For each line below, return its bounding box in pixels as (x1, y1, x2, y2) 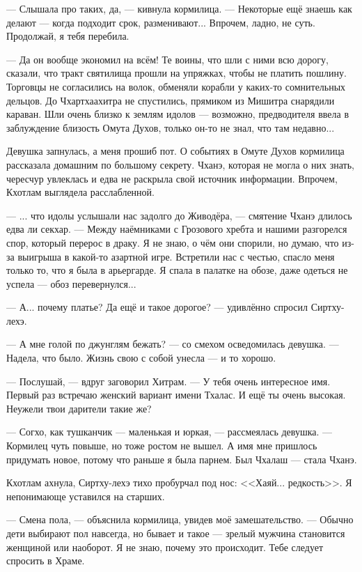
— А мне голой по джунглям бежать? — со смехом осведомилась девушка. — (6, 337, 339, 351)
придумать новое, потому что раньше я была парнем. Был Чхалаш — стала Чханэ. (6, 451, 357, 466)
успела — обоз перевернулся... (6, 276, 136, 291)
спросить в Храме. (6, 553, 85, 568)
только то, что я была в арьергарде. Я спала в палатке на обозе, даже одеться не (6, 263, 348, 277)
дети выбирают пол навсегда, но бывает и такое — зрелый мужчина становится (6, 526, 345, 540)
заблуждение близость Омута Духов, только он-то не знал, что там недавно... (6, 120, 335, 134)
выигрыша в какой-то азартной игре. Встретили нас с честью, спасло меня (17, 249, 335, 263)
